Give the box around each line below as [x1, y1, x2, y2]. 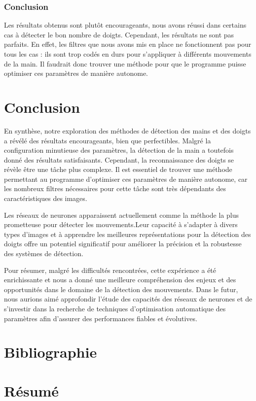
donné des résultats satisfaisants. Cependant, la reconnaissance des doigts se [4, 154, 234, 165]
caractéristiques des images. [4, 193, 87, 203]
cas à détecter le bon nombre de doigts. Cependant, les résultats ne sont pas [4, 29, 234, 39]
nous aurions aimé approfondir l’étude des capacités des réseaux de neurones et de [4, 294, 253, 304]
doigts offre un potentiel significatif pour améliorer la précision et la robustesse [4, 238, 242, 249]
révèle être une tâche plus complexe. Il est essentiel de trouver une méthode [4, 164, 232, 174]
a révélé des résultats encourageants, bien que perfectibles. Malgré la [4, 135, 211, 145]
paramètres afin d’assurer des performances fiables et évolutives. [4, 313, 197, 323]
